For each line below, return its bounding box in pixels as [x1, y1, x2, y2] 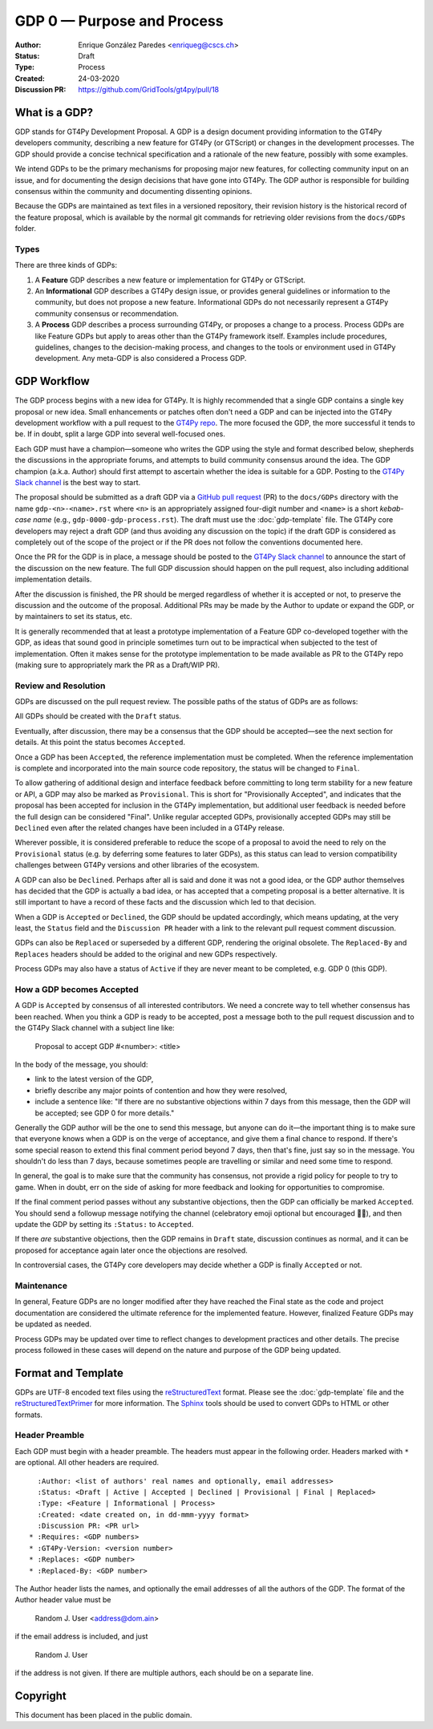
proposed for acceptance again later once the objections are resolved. [14, 1245, 248, 1255]
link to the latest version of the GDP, [34, 1075, 154, 1084]
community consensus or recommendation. [34, 309, 180, 318]
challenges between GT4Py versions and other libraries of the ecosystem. [14, 860, 260, 870]
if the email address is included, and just [14, 1632, 148, 1642]
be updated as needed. [14, 1319, 92, 1329]
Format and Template [14, 1366, 123, 1379]
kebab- [379, 504, 404, 513]
